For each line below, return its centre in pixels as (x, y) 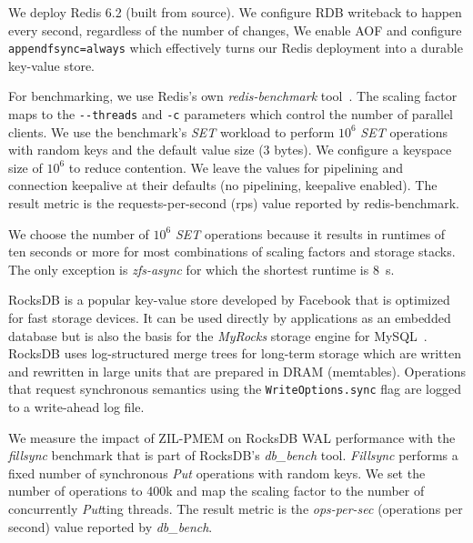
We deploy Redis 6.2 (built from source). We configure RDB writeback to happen (235, 12)
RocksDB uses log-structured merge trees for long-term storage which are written (235, 353)
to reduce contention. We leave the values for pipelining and (236, 167)
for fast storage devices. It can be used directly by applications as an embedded (230, 318)
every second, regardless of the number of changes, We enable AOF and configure (235, 30)
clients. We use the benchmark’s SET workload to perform (171, 131)
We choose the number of (79, 233)
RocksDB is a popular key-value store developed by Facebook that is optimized (229, 300)
